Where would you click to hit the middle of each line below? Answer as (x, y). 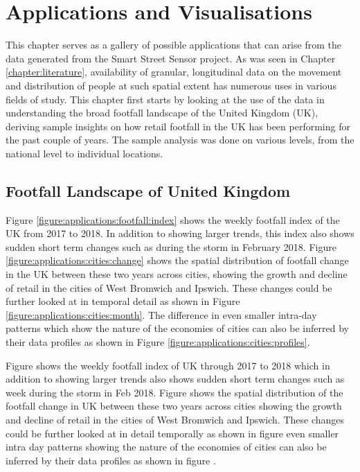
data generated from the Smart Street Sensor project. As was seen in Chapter (171, 58)
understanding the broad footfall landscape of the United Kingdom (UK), (162, 113)
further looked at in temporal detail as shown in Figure (123, 301)
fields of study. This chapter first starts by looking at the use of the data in (165, 99)
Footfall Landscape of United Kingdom (148, 190)
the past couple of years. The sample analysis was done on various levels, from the (180, 140)
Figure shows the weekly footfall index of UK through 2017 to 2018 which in (168, 365)
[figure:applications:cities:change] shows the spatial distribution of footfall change (177, 260)
